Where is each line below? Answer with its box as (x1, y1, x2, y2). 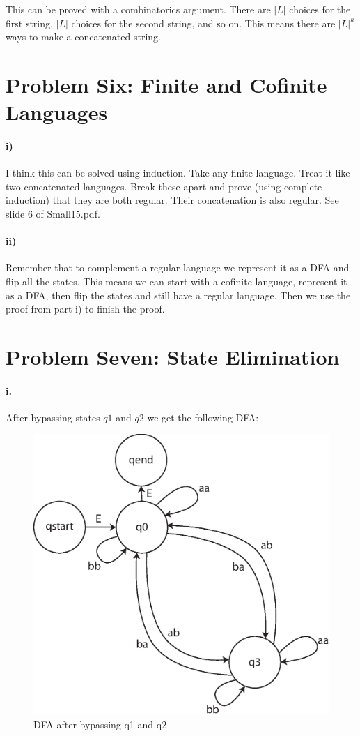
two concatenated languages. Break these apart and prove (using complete (6, 179, 322, 193)
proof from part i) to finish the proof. (6, 301, 165, 316)
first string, (6, 15, 53, 30)
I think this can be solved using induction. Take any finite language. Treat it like (6, 165, 350, 180)
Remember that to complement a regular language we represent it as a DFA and (6, 260, 350, 275)
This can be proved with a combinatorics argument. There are (6, 2, 271, 16)
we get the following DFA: (147, 410, 259, 424)
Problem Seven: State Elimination (6, 342, 340, 370)
